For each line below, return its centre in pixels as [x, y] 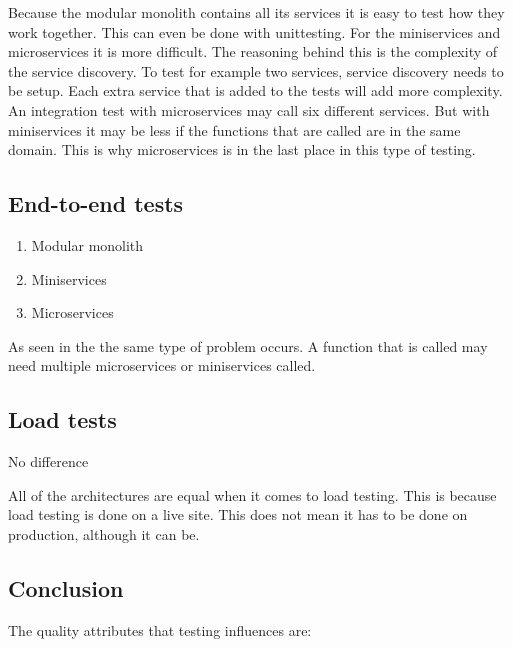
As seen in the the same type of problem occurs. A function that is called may [248, 345]
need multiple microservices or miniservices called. [162, 365]
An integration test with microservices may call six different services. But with [249, 109]
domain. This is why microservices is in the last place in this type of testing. [242, 149]
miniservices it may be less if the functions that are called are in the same [234, 129]
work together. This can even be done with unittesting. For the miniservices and [254, 31]
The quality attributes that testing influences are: [160, 629]
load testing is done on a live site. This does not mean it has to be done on [238, 514]
